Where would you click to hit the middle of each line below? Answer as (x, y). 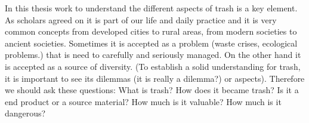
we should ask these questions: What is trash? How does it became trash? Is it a (152, 90)
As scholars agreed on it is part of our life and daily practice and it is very (141, 19)
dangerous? (25, 113)
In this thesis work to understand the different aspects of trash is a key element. (151, 8)
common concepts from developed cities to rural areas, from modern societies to (151, 31)
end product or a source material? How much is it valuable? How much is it (143, 101)
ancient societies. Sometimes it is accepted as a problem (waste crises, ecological (151, 43)
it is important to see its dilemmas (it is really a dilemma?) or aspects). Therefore (155, 78)
